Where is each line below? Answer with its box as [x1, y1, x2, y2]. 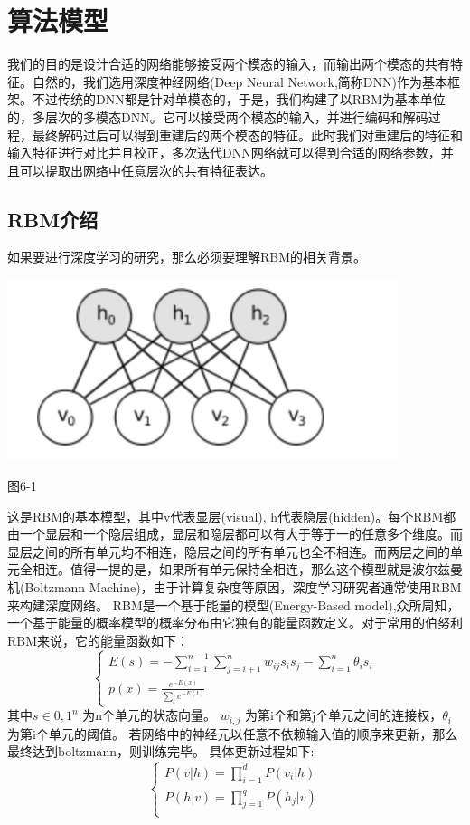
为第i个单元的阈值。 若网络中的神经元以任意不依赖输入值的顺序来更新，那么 [7, 724, 458, 743]
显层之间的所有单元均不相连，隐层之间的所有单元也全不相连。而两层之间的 [7, 542, 450, 561]
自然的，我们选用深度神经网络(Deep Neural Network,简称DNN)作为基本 [32, 72, 447, 91]
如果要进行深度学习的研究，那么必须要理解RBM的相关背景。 [7, 247, 367, 266]
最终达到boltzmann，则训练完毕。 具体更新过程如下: [7, 742, 315, 761]
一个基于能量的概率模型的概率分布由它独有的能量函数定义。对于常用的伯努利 [7, 613, 463, 632]
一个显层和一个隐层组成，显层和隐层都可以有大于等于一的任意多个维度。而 [19, 524, 463, 543]
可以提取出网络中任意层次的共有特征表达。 [19, 160, 273, 179]
